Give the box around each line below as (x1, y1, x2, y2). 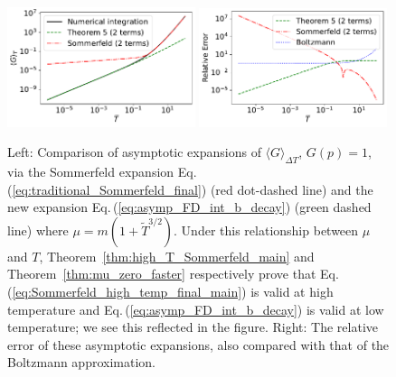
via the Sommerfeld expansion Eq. (7, 161, 197, 180)
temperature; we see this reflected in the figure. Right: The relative (7, 317, 379, 336)
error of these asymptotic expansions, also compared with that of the (7, 335, 390, 354)
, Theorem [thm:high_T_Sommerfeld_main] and (39, 246, 315, 265)
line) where (7, 220, 69, 239)
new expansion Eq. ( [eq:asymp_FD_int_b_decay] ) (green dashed (7, 198, 372, 216)
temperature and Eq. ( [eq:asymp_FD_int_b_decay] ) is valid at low (7, 299, 384, 318)
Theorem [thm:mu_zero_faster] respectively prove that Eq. (7, 264, 339, 283)
